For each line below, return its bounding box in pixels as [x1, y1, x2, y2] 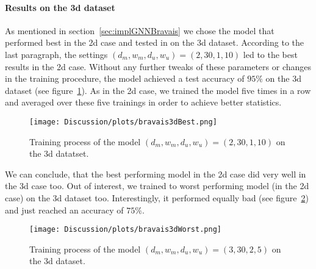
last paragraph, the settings [5, 48, 108, 60]
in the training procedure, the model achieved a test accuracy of [5, 72, 245, 85]
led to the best [243, 48, 298, 60]
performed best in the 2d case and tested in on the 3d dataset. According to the [5, 36, 304, 49]
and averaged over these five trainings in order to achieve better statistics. [5, 96, 282, 109]
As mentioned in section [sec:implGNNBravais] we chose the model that [5, 24, 275, 37]
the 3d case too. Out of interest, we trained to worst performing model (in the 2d [5, 179, 309, 192]
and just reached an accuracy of [5, 203, 124, 216]
